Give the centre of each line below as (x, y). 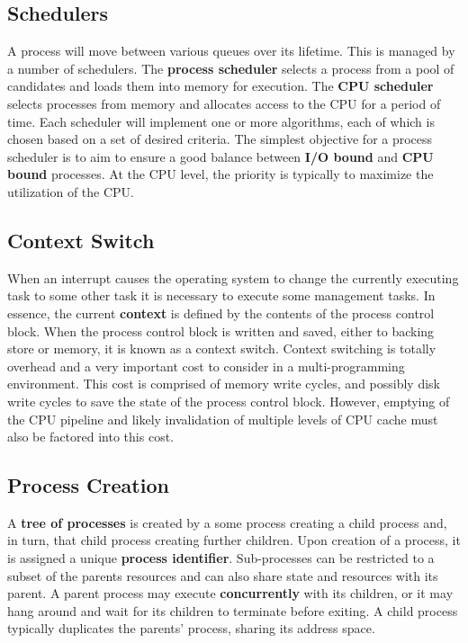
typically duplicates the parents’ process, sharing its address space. (191, 628)
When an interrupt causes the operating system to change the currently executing (233, 277)
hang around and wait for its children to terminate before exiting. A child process (233, 610)
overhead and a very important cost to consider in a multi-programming (206, 366)
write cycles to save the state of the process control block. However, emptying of (229, 401)
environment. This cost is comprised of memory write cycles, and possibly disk (224, 384)
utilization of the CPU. (71, 191)
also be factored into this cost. (90, 437)
